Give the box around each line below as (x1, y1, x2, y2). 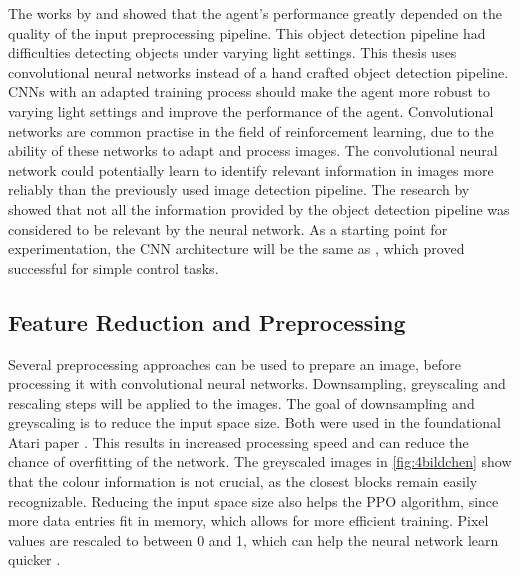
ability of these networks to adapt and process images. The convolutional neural (8, 140, 498, 161)
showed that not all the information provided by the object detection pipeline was (8, 198, 510, 219)
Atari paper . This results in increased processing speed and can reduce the (8, 431, 469, 452)
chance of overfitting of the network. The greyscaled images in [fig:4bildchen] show (8, 451, 512, 472)
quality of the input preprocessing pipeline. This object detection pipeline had (8, 22, 486, 43)
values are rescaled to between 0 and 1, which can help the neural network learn (8, 529, 499, 550)
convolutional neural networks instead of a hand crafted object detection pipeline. (8, 61, 509, 82)
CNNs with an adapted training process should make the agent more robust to (8, 81, 490, 102)
